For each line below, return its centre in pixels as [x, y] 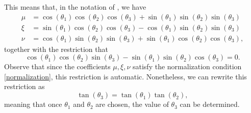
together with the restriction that [56, 49]
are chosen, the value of [132, 104]
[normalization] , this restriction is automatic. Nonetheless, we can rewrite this [125, 76]
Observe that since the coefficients [57, 66]
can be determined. [210, 104]
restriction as [24, 86]
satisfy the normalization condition [187, 66]
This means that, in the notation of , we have [75, 7]
